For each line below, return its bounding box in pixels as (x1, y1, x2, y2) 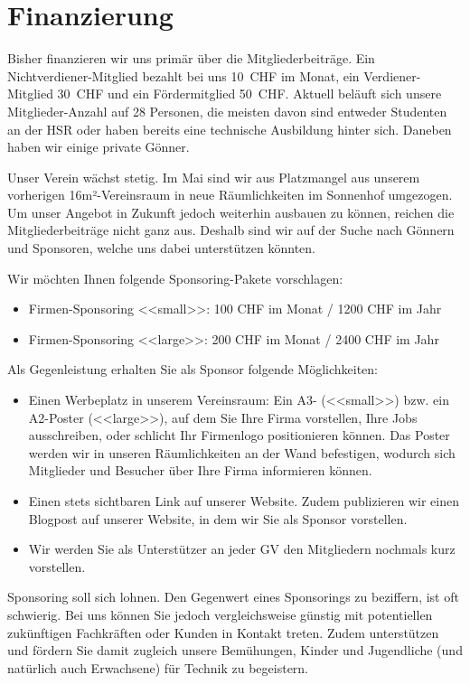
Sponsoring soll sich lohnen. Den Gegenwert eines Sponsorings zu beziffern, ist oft (7, 587, 459, 606)
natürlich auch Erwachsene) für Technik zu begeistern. (7, 658, 309, 677)
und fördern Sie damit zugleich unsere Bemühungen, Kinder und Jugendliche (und (7, 641, 463, 660)
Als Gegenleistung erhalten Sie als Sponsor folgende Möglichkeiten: (7, 360, 379, 379)
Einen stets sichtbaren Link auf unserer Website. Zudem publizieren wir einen (28, 492, 460, 510)
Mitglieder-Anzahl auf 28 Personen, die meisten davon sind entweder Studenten (7, 101, 447, 120)
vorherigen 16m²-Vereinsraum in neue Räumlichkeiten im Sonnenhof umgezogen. (7, 185, 453, 204)
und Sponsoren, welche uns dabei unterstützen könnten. (7, 239, 316, 258)
